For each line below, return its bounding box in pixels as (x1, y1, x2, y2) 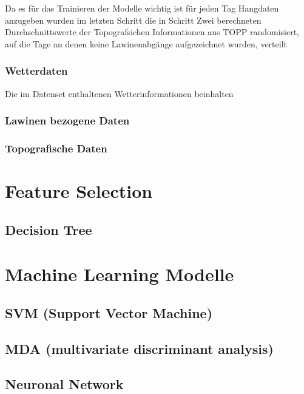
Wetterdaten (5, 63, 68, 78)
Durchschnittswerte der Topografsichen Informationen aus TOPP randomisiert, (5, 25, 300, 38)
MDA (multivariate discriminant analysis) (5, 339, 274, 358)
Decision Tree (5, 220, 92, 239)
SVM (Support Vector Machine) (5, 303, 213, 322)
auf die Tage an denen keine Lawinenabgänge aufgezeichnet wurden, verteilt (5, 37, 287, 50)
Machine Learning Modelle (5, 262, 234, 287)
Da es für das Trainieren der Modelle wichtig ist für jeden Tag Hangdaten (5, 2, 279, 14)
